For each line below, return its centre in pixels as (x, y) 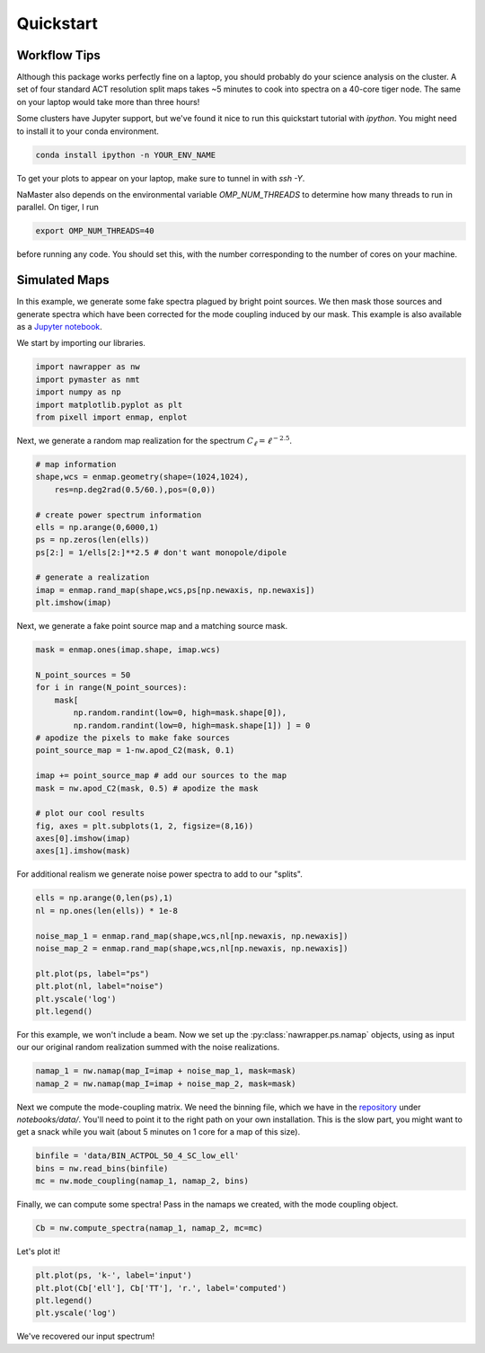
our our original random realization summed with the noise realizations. (148, 1048)
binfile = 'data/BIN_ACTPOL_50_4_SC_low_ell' (137, 1156)
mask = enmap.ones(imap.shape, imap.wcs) (128, 650)
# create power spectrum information (119, 515)
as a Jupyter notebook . (59, 327)
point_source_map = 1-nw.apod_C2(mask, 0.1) (135, 751)
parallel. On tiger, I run (57, 208)
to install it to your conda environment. (88, 131)
